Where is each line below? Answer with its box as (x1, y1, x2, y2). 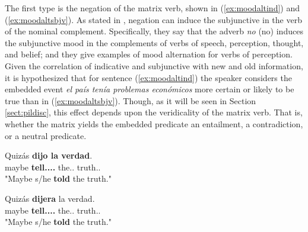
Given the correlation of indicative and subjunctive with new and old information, (5, 59, 303, 72)
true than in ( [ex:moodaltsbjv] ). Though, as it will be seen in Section (5, 94, 256, 107)
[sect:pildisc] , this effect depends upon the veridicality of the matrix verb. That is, (5, 106, 303, 118)
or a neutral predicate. (5, 129, 87, 141)
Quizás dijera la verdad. (5, 192, 95, 204)
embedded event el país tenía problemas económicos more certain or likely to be (5, 83, 294, 95)
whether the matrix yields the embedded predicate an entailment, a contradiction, (5, 117, 303, 130)
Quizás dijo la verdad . (5, 149, 93, 162)
